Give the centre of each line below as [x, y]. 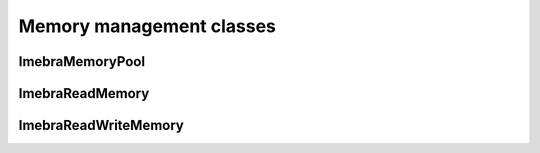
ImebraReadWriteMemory [101, 125]
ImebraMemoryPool [81, 61]
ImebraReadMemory [84, 93]
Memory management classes [147, 26]
